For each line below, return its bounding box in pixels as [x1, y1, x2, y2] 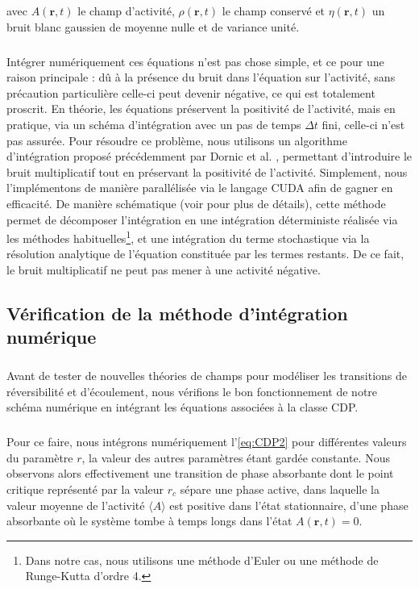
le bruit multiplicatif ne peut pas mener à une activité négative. [6, 261, 321, 278]
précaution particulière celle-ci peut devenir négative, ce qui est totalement [6, 84, 375, 101]
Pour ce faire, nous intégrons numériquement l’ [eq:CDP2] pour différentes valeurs [6, 433, 407, 450]
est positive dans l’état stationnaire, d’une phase [169, 496, 409, 513]
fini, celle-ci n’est [322, 115, 405, 132]
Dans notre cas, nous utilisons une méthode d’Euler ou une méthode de [25, 551, 379, 568]
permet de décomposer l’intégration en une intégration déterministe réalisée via [6, 211, 398, 228]
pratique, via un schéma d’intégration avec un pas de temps [6, 115, 301, 132]
